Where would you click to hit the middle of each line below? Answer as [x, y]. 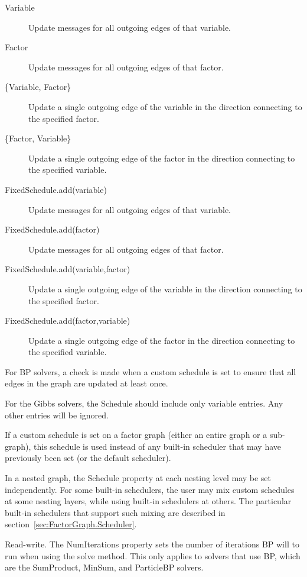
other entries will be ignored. [57, 415]
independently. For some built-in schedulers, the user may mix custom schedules [150, 489]
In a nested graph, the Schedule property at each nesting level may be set [138, 478]
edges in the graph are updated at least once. [86, 383]
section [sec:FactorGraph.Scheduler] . [71, 524]
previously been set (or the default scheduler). [88, 458]
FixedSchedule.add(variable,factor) [68, 269]
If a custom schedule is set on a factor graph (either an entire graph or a [136, 435]
